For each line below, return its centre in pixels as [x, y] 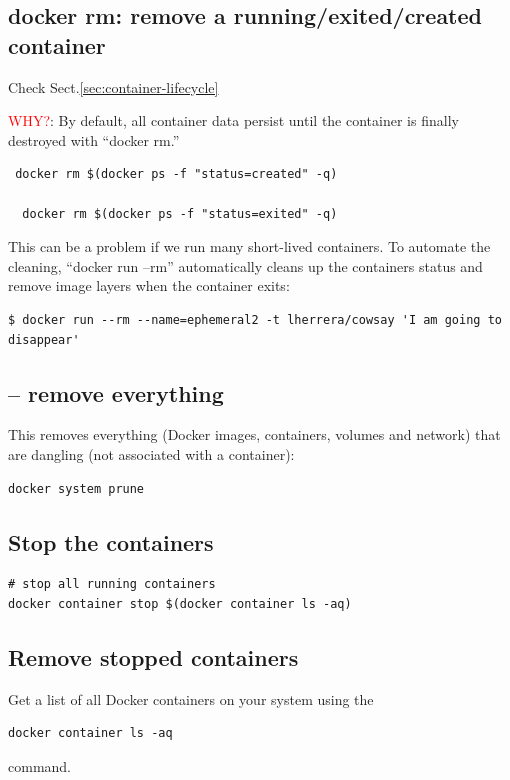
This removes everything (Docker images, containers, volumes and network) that [254, 434]
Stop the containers [111, 541]
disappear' [44, 339]
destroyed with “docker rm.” [94, 139]
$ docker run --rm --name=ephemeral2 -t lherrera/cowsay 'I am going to [255, 319]
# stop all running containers [112, 584]
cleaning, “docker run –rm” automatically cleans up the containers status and [245, 265]
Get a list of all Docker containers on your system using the [191, 698]
